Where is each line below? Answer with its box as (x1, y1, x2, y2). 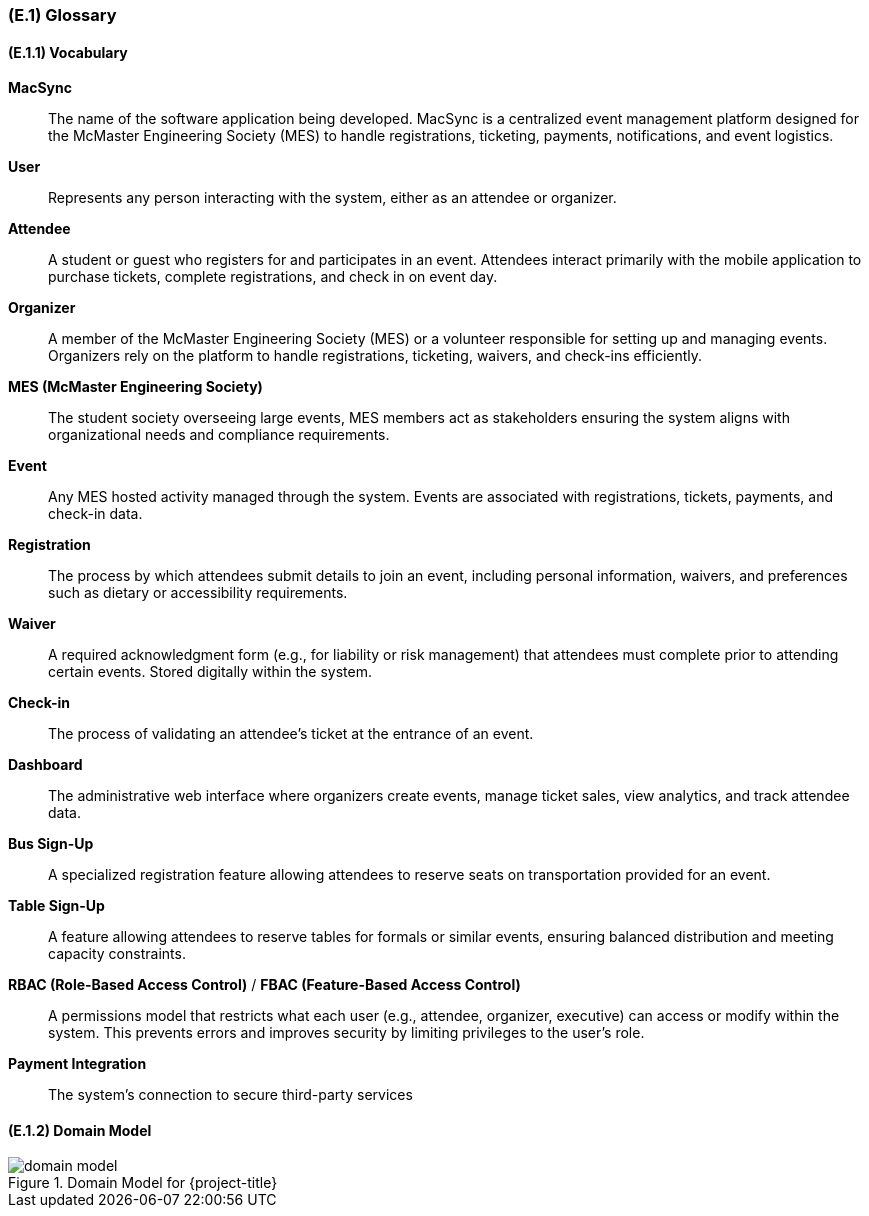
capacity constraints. (48, 945, 186, 963)
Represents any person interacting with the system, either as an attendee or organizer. (48, 189, 617, 207)
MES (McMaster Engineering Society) (8, 378, 263, 396)
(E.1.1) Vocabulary (8, 43, 128, 61)
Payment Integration (8, 1055, 147, 1073)
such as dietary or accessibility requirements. (48, 584, 348, 602)
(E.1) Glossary (8, 5, 117, 25)
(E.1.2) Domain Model (8, 1121, 152, 1139)
